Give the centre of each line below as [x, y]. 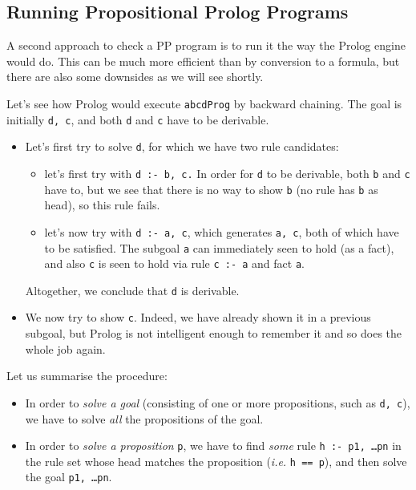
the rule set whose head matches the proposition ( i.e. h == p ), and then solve [216, 461]
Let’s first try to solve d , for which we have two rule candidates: [182, 146]
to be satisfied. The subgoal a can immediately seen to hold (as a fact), [219, 247]
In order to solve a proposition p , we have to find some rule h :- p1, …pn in [213, 445]
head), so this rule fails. [102, 205]
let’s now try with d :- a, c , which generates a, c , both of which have [222, 231]
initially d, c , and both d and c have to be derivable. [138, 119]
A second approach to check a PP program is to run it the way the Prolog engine [206, 45]
